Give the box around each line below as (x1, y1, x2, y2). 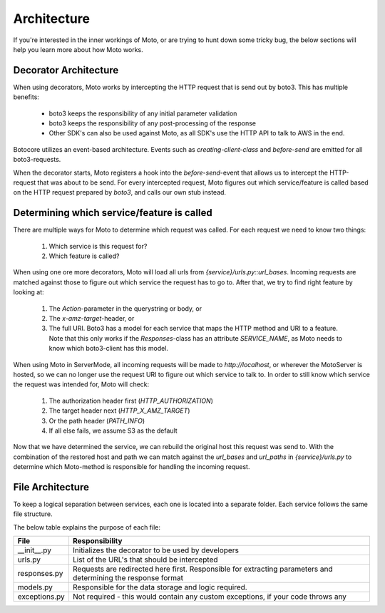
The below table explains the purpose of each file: (13, 522, 160, 531)
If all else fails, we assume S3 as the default (48, 426, 178, 435)
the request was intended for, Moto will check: (13, 380, 150, 388)
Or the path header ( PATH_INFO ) (48, 416, 145, 425)
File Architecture (13, 481, 89, 493)
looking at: (13, 288, 44, 297)
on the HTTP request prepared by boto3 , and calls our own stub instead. (13, 188, 227, 197)
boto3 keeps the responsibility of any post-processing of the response (48, 119, 257, 128)
